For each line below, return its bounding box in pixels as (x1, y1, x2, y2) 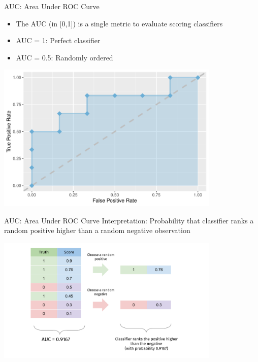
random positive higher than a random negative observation (4, 225, 190, 236)
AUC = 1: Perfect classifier (16, 35, 101, 46)
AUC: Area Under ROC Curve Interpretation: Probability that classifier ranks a (4, 215, 254, 225)
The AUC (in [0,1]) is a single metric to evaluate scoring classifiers (16, 18, 223, 28)
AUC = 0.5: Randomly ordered (16, 52, 113, 62)
